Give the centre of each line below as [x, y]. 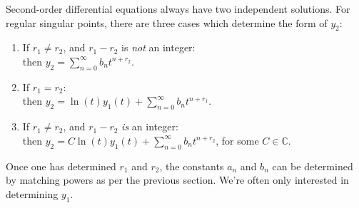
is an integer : [150, 126]
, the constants [192, 166]
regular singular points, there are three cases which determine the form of [167, 22]
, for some [237, 140]
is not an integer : [158, 47]
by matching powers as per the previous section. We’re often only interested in [177, 180]
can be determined [313, 166]
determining [32, 193]
